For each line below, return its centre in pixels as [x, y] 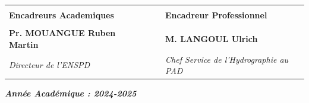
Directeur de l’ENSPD [50, 65]
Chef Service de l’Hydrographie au [227, 59]
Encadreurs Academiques [62, 15]
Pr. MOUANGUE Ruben [62, 33]
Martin [24, 44]
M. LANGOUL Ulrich [212, 38]
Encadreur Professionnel [216, 15]
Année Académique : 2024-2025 [71, 93]
